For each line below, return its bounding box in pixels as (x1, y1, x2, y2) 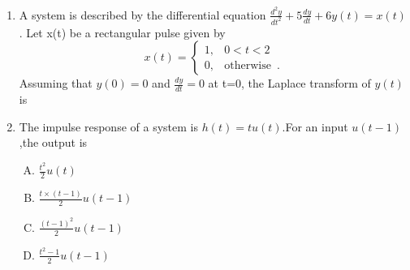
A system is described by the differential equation (19, 6, 266, 23)
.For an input (282, 118, 348, 135)
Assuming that (19, 75, 93, 92)
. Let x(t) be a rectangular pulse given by (19, 24, 226, 41)
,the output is (19, 134, 88, 151)
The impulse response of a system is (19, 118, 198, 135)
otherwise (224, 59, 271, 71)
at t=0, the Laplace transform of (208, 75, 371, 92)
